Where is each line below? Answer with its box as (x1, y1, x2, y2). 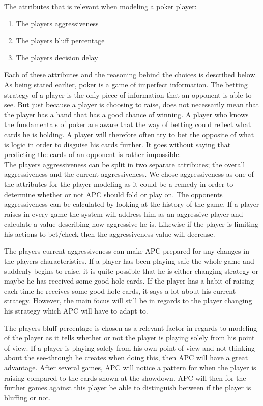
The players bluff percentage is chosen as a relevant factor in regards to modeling (4, 322, 257, 333)
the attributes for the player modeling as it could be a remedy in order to (4, 178, 233, 189)
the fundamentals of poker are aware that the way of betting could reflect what (4, 119, 251, 130)
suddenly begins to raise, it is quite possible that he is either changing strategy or (4, 265, 259, 276)
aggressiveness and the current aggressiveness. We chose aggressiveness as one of (4, 169, 254, 179)
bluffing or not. (4, 392, 51, 402)
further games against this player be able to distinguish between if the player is (4, 382, 251, 393)
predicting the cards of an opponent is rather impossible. (4, 149, 181, 160)
